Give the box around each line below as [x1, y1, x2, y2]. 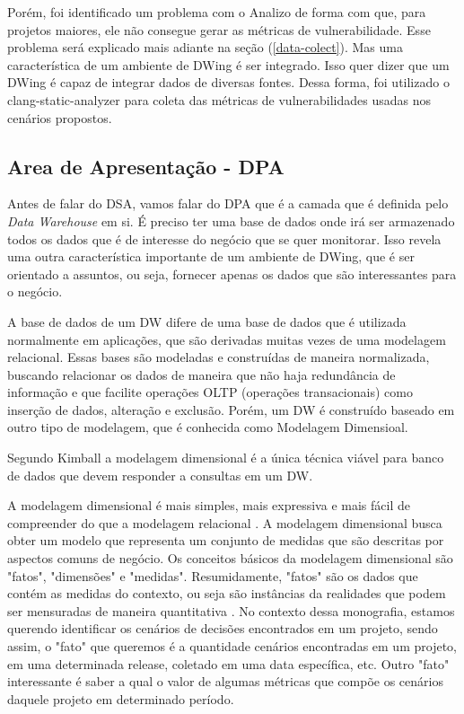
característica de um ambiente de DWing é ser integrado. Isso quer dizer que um [7, 55, 450, 74]
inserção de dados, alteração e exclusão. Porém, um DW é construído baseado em [7, 400, 455, 419]
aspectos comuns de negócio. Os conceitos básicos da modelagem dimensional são [7, 549, 453, 568]
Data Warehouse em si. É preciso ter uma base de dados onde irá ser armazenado [7, 211, 455, 230]
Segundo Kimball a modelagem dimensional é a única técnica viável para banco [7, 448, 444, 467]
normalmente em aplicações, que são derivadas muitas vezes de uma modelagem [7, 330, 446, 348]
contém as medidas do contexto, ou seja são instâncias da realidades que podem [7, 584, 446, 603]
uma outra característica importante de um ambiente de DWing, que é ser [7, 247, 415, 266]
